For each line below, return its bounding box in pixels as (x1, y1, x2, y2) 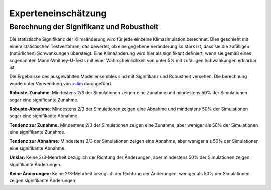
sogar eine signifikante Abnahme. (9, 113, 79, 119)
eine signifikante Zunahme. (9, 129, 65, 135)
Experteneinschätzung (9, 8, 107, 19)
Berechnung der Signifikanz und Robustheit (9, 22, 159, 31)
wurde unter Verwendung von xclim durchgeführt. (9, 80, 113, 86)
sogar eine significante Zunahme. (9, 97, 79, 103)
